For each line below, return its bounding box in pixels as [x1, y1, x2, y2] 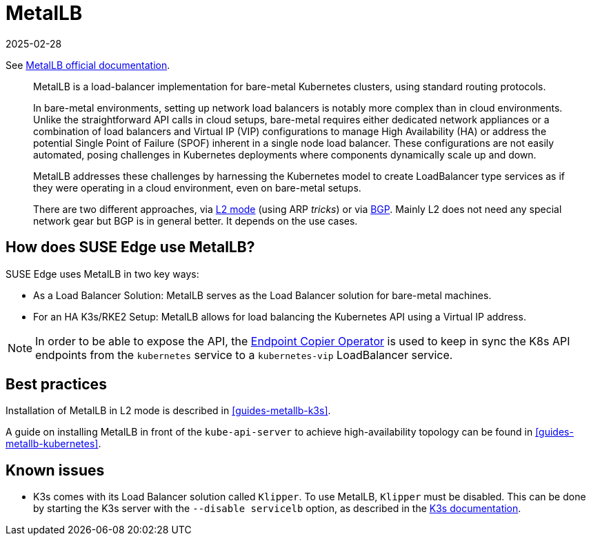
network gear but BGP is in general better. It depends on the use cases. [33, 214, 358, 227]
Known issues [6, 461, 105, 479]
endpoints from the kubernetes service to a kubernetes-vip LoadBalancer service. [35, 347, 453, 362]
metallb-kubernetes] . [6, 438, 101, 450]
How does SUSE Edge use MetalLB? [6, 238, 255, 256]
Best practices [6, 376, 107, 394]
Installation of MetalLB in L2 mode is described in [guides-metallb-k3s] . [6, 405, 331, 417]
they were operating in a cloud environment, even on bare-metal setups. [33, 181, 361, 194]
